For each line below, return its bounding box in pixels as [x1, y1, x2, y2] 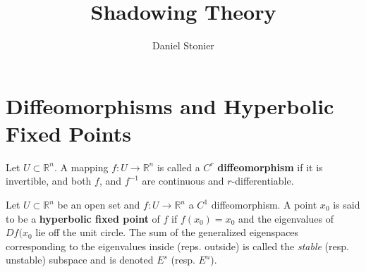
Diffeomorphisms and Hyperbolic [6, 91, 334, 120]
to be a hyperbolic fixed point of [6, 211, 160, 225]
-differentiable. [231, 173, 294, 188]
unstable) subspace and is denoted [6, 252, 154, 267]
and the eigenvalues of [238, 211, 334, 225]
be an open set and [57, 197, 140, 212]
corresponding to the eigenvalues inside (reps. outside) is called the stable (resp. [6, 238, 349, 253]
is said [333, 197, 360, 212]
